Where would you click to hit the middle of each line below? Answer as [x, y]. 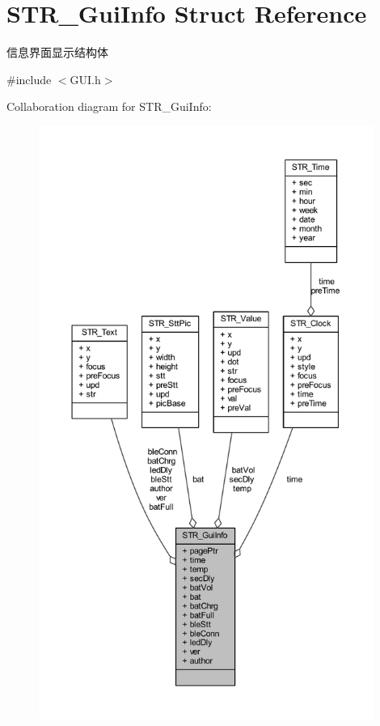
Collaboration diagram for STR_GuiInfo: [109, 106]
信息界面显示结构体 [57, 52]
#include [29, 79]
